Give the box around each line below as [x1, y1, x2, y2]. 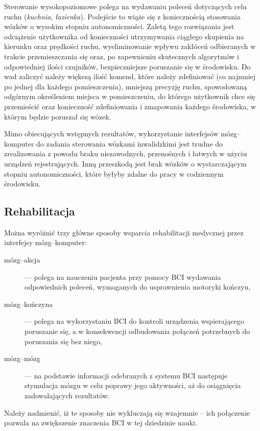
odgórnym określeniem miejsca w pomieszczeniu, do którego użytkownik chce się [4, 91, 255, 102]
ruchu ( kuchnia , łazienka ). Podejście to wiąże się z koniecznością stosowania [4, 11, 241, 21]
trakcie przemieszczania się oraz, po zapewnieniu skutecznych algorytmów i [4, 51, 239, 61]
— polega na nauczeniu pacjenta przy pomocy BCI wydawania [25, 271, 221, 282]
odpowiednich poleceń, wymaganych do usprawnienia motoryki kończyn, [25, 281, 251, 292]
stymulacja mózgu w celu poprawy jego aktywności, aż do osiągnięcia [25, 380, 241, 391]
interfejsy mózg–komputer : [4, 237, 87, 248]
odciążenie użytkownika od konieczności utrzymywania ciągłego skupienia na [4, 31, 244, 41]
